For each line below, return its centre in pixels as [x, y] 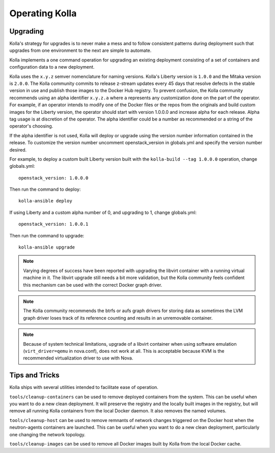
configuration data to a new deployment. [52, 67]
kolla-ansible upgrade [47, 247]
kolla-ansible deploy [45, 201]
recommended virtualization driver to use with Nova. [78, 358]
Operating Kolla [43, 13]
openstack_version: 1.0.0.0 [53, 178]
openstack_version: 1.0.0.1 [53, 224]
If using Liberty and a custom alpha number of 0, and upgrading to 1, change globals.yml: [103, 212]
